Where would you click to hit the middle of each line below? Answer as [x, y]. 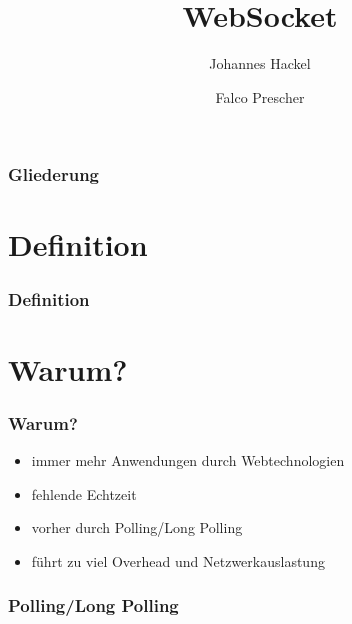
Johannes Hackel [260, 63]
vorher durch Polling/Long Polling [137, 527]
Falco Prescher [260, 96]
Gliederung [53, 174]
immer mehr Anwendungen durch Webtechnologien [188, 460]
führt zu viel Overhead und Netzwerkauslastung [178, 560]
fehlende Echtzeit [84, 493]
